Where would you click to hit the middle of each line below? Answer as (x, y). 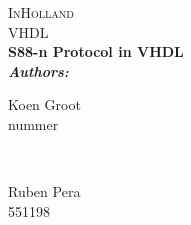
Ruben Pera (44, 191)
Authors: (38, 70)
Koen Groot (44, 104)
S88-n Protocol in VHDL (96, 51)
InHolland (41, 12)
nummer (33, 123)
